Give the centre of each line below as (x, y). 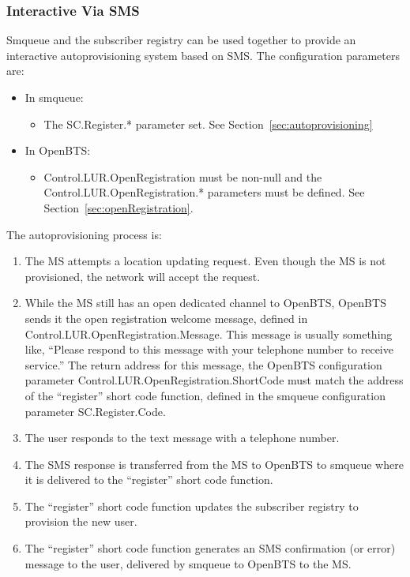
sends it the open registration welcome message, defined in (166, 318)
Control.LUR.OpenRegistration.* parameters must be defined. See (204, 192)
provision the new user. (81, 521)
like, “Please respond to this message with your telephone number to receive (209, 349)
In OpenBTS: (58, 150)
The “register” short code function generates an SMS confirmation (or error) (210, 548)
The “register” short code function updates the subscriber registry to (192, 506)
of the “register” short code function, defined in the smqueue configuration (205, 395)
